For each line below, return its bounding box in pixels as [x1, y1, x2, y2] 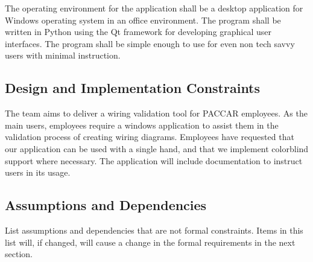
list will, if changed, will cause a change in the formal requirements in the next [5, 235, 296, 248]
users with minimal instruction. [5, 49, 121, 62]
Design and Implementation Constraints [5, 78, 261, 97]
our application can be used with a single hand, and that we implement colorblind [5, 142, 309, 155]
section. [5, 248, 33, 260]
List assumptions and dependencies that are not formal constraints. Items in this [5, 223, 303, 236]
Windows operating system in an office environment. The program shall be [5, 13, 281, 26]
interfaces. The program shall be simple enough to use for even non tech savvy [5, 37, 295, 50]
